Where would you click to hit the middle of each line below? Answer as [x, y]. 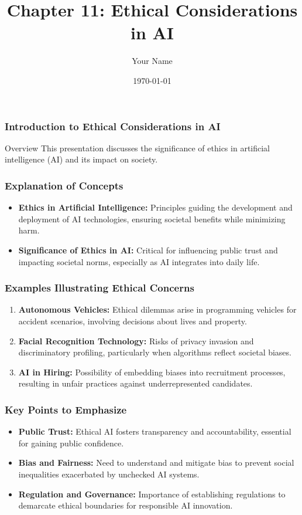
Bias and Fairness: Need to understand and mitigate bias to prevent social [156, 463]
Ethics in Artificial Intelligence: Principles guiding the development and [155, 207]
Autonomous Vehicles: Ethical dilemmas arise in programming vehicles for [157, 309]
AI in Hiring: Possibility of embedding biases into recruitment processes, [152, 372]
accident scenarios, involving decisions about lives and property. [133, 321]
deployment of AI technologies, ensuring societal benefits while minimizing [152, 218]
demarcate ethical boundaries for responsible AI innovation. [126, 505]
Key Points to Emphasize [66, 409]
